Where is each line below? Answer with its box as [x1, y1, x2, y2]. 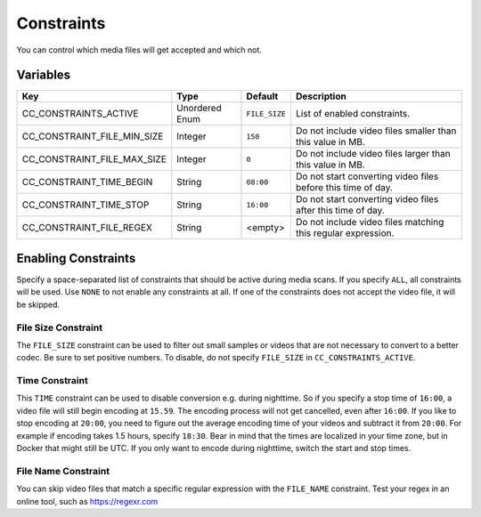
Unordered [176, 102, 222, 115]
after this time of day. [295, 205, 385, 217]
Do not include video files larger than [295, 148, 451, 160]
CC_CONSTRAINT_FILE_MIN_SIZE [21, 130, 164, 142]
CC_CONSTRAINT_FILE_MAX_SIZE [21, 153, 167, 166]
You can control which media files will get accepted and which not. [16, 44, 263, 55]
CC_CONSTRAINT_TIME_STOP [21, 198, 150, 211]
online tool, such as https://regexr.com [16, 496, 159, 506]
